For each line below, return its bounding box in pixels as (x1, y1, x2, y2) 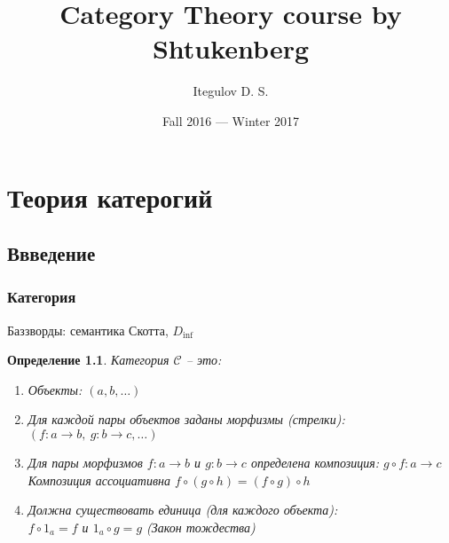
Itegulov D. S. (193, 82, 269, 100)
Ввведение (7, 240, 96, 267)
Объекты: (28, 380, 83, 398)
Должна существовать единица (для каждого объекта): (28, 500, 338, 519)
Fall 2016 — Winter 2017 (161, 111, 300, 130)
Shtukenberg (152, 30, 310, 67)
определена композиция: (250, 453, 379, 472)
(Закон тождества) (146, 517, 256, 536)
